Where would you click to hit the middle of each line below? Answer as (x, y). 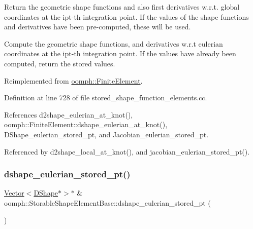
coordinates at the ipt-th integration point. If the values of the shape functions (126, 16)
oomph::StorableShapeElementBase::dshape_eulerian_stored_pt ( (107, 202)
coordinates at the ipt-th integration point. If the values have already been (120, 53)
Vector (14, 193)
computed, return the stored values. (60, 63)
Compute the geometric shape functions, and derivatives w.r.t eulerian (114, 43)
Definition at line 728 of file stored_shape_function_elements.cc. (106, 98)
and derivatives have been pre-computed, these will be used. (98, 27)
